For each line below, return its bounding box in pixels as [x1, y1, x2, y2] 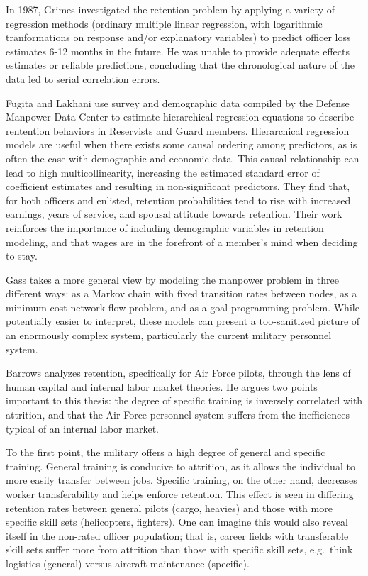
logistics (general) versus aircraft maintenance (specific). [6, 555, 250, 570]
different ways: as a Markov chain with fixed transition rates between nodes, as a [6, 286, 357, 301]
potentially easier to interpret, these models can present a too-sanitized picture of [6, 314, 360, 328]
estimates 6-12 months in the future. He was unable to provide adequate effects [6, 43, 350, 58]
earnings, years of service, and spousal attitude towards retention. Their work [6, 206, 342, 221]
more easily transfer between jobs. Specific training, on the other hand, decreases [6, 472, 357, 487]
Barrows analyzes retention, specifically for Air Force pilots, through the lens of [6, 365, 351, 380]
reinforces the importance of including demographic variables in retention [6, 220, 324, 235]
